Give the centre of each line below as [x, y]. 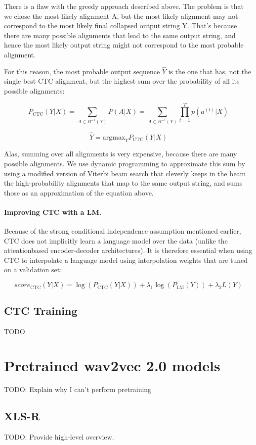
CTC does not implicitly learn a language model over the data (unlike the [116, 240]
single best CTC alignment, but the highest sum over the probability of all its [122, 81]
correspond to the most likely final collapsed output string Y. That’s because [121, 25]
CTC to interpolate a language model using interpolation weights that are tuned [126, 260]
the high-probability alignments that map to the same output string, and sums [123, 183]
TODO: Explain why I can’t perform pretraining [78, 389]
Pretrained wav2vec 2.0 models [112, 366]
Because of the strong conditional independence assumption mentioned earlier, [123, 231]
